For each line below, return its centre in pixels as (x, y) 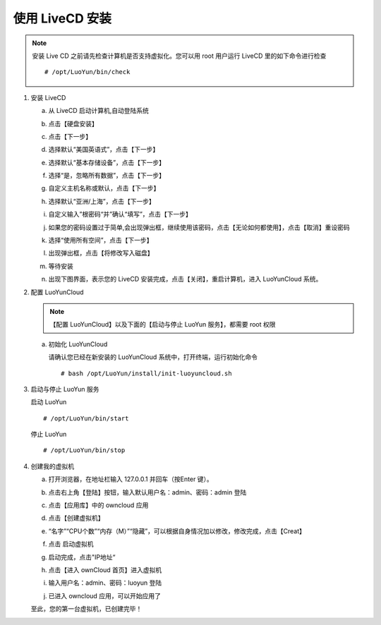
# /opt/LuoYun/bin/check (87, 72)
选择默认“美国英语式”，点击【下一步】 (104, 150)
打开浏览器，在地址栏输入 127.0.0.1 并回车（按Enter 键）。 (131, 479)
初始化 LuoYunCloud (78, 344)
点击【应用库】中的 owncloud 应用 (98, 505)
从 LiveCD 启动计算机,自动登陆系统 (99, 111)
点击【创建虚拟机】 (76, 518)
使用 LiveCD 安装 (62, 18)
